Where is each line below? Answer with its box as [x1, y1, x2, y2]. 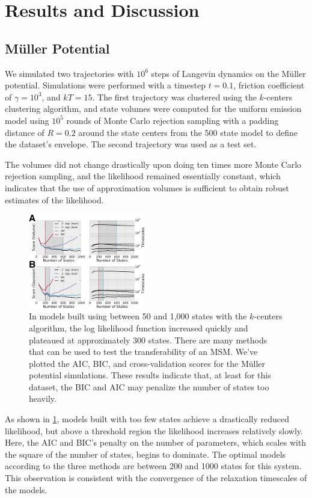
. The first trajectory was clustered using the [92, 90, 257, 103]
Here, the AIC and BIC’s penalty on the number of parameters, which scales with [5, 436, 307, 449]
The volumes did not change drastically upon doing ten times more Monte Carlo [5, 158, 302, 170]
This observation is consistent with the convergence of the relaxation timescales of [5, 472, 307, 484]
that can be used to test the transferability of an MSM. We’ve [29, 345, 258, 358]
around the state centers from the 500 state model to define [78, 126, 298, 138]
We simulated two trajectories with [5, 67, 134, 79]
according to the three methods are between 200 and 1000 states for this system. [5, 460, 302, 472]
